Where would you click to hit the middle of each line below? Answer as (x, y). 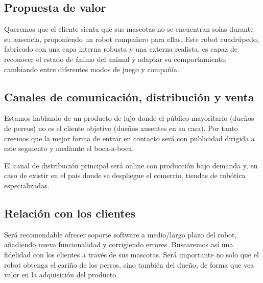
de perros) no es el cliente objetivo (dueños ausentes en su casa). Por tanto (121, 128)
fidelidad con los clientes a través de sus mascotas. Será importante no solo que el (131, 254)
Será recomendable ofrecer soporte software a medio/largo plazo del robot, (121, 234)
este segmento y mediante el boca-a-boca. (69, 148)
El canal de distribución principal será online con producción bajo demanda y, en (131, 165)
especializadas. (27, 185)
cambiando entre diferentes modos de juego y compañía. (92, 69)
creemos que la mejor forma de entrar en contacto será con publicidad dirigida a (129, 138)
